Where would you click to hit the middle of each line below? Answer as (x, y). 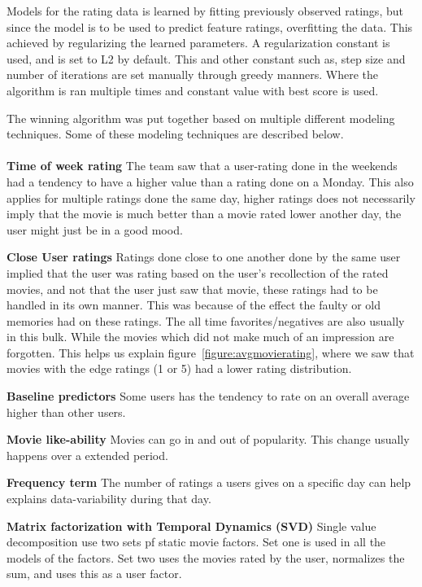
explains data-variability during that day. (109, 499)
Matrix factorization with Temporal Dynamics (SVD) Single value (191, 526)
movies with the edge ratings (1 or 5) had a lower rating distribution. (179, 368)
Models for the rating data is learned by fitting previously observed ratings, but (205, 11)
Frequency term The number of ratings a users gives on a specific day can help (209, 482)
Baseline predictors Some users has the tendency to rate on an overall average (208, 396)
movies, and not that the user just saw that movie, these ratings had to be (192, 289)
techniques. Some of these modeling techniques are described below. (175, 134)
